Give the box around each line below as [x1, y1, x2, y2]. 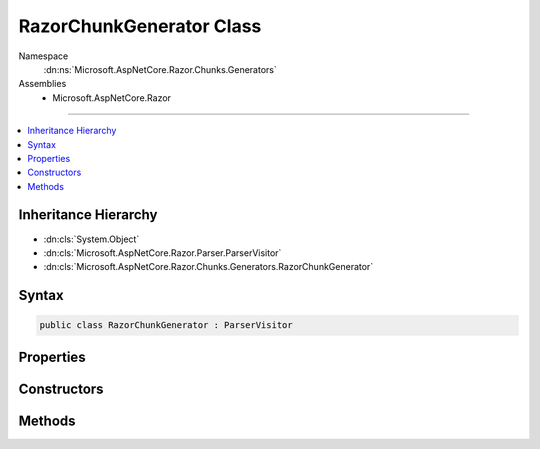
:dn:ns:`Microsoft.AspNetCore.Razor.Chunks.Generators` [43, 63, 277, 75]
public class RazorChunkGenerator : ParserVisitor [39, 320, 294, 331]
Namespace [18, 50, 69, 62]
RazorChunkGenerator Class [18, 15, 262, 37]
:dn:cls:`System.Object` [43, 233, 140, 245]
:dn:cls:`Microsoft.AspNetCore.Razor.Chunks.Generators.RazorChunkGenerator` [43, 261, 374, 273]
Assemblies [18, 78, 67, 90]
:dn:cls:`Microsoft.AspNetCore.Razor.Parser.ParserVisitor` [43, 246, 282, 259]
